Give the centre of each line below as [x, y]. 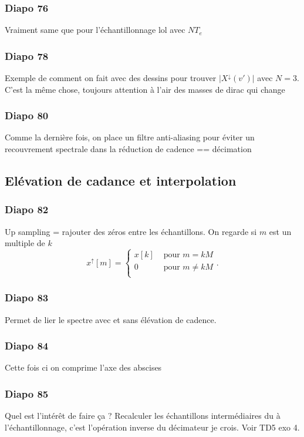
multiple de [25, 243]
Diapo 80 [27, 115]
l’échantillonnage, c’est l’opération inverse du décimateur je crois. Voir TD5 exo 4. [152, 427]
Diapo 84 [27, 346]
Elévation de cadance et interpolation [121, 181]
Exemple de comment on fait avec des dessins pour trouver [111, 78]
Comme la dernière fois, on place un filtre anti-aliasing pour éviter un [130, 137]
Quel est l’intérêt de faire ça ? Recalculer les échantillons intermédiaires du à [143, 416]
